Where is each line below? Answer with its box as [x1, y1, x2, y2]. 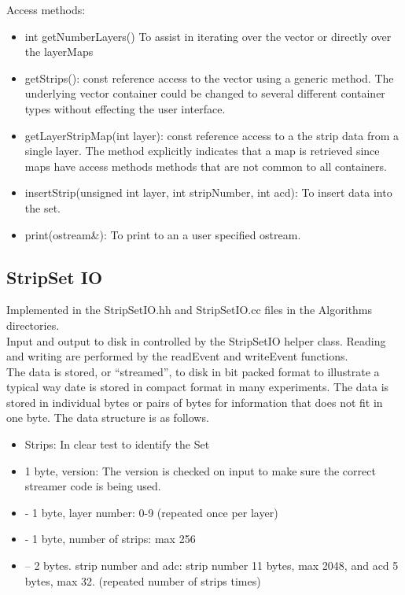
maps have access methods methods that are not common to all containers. [24, 157, 387, 174]
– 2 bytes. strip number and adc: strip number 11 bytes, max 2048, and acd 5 [24, 557, 399, 574]
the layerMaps [24, 43, 94, 60]
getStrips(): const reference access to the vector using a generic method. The [24, 69, 394, 86]
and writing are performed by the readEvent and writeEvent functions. [6, 348, 348, 364]
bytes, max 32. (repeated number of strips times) [24, 572, 261, 589]
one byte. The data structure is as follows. [6, 409, 209, 426]
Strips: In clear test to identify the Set [24, 436, 210, 453]
